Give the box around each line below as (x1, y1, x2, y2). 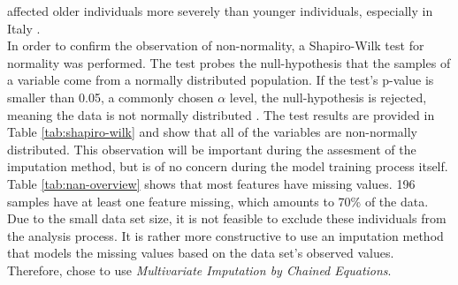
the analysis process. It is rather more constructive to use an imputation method (7, 226, 444, 244)
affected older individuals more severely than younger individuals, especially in (7, 2, 433, 19)
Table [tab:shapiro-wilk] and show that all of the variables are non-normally (7, 123, 417, 141)
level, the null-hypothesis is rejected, (229, 87, 427, 106)
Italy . (7, 19, 41, 37)
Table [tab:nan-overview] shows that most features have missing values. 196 (7, 174, 416, 192)
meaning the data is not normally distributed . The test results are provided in (7, 105, 435, 124)
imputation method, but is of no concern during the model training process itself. (7, 157, 448, 176)
